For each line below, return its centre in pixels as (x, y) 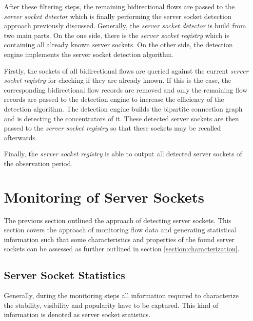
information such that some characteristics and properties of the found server (119, 239)
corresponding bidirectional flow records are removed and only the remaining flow (126, 89)
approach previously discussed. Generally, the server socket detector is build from (125, 26)
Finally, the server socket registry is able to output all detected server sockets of (123, 154)
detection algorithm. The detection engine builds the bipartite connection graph (123, 108)
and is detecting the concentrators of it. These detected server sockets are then (122, 118)
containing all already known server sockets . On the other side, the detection (118, 45)
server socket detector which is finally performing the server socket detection (118, 16)
